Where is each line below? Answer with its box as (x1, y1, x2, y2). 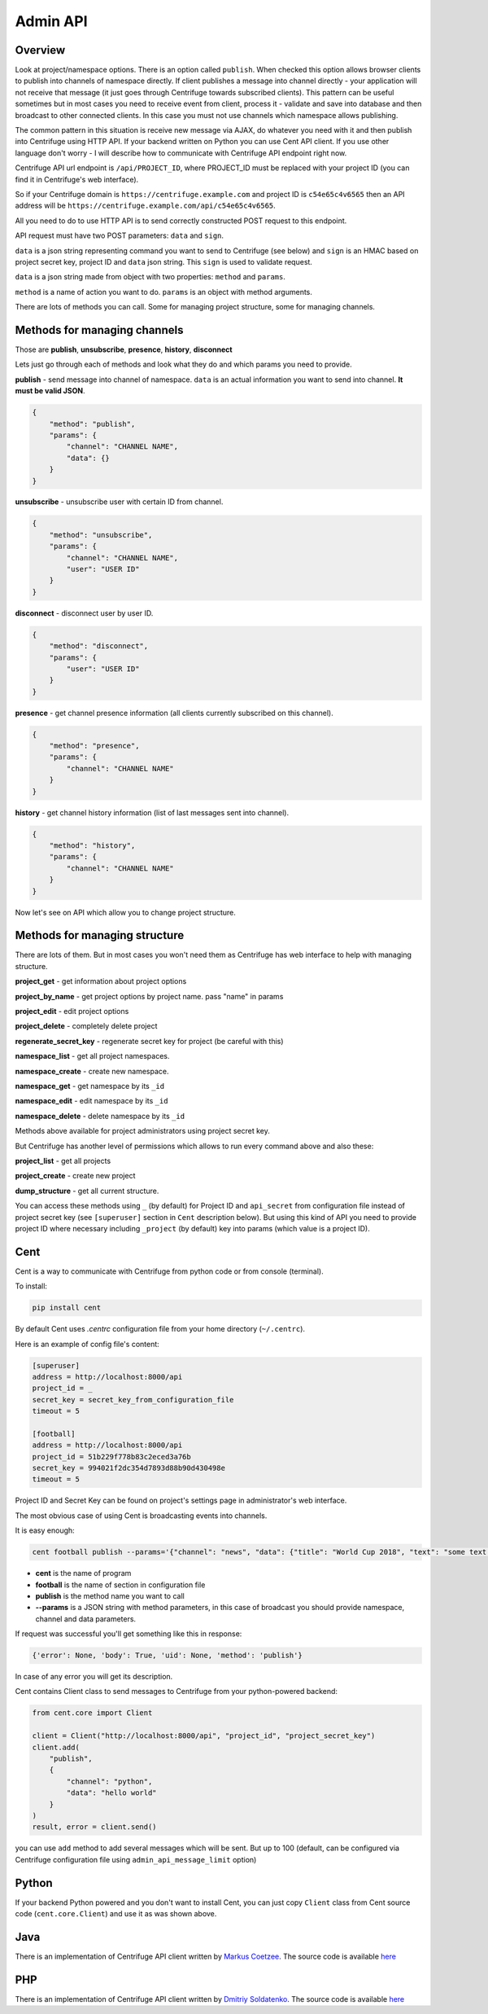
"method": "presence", (49, 741, 140, 751)
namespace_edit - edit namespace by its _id (15, 1096, 168, 1106)
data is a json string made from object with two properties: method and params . (15, 272, 286, 282)
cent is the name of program (35, 1569, 132, 1578)
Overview (15, 43, 66, 57)
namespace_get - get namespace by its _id (15, 1081, 165, 1090)
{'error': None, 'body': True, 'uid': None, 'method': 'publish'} (32, 1651, 303, 1661)
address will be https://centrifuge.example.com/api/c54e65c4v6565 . (15, 200, 276, 211)
